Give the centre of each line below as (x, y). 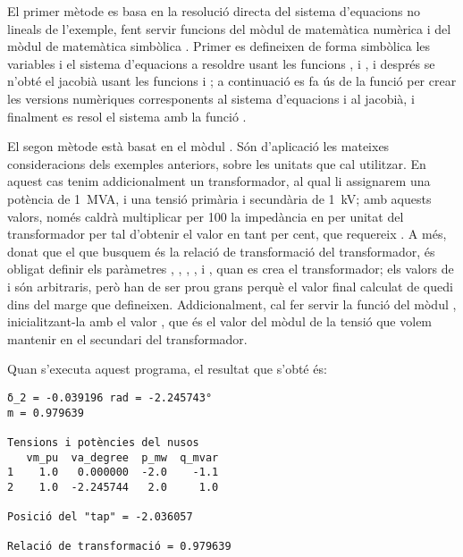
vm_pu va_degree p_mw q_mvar (122, 457)
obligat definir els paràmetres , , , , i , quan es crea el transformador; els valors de (231, 269)
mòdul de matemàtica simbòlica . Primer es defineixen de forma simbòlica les (219, 46)
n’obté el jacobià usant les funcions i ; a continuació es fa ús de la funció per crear (232, 81)
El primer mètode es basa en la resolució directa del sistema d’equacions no (214, 11)
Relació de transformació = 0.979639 (119, 547)
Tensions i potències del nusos (103, 442)
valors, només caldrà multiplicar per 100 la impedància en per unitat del (206, 216)
